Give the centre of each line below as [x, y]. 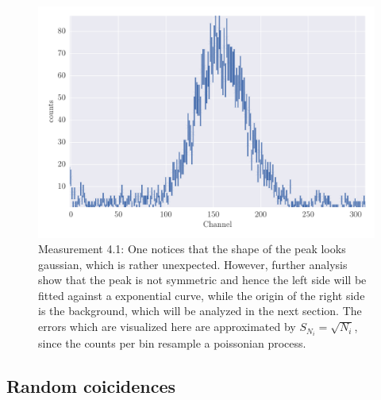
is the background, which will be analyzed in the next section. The [200, 311]
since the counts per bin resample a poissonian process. [172, 343]
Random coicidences [91, 386]
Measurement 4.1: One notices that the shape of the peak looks [192, 249]
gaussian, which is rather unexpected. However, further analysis [193, 264]
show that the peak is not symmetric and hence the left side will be [202, 280]
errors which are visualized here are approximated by [167, 327]
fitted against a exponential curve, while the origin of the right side [202, 295]
